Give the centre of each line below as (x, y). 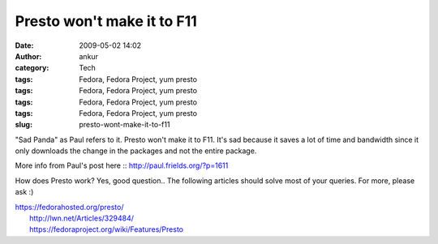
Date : (24, 45)
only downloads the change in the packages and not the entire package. (136, 151)
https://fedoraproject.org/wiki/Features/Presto (107, 229)
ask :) (24, 192)
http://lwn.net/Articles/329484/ (82, 218)
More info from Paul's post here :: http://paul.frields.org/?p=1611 (122, 165)
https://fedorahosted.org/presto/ (69, 207)
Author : (28, 56)
